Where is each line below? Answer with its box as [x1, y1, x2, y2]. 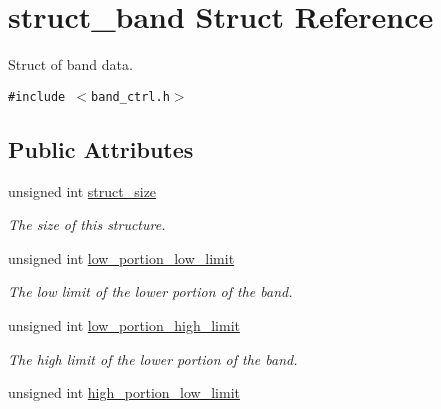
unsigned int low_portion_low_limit [8, 247, 235, 268]
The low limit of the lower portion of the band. [8, 281, 293, 302]
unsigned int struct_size [8, 180, 157, 201]
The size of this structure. [8, 214, 166, 235]
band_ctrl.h [91, 89, 170, 104]
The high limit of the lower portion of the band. [8, 348, 298, 369]
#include [8, 89, 66, 104]
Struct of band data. [8, 54, 133, 75]
